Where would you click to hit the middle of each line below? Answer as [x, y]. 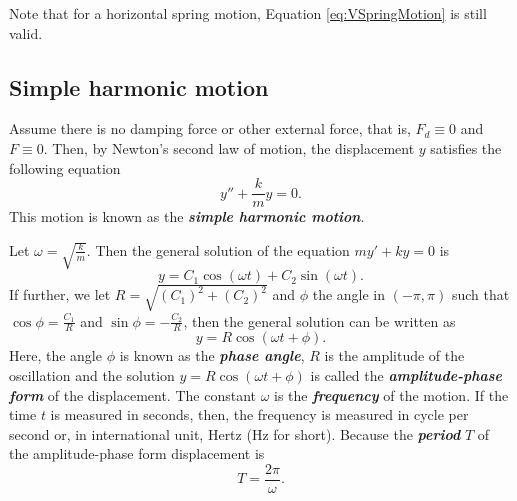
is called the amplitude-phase [406, 375]
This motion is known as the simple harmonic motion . [187, 216]
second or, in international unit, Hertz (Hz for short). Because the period [235, 433]
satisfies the [466, 147]
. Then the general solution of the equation [218, 249]
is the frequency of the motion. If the [391, 394]
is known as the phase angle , [212, 355]
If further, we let [60, 294]
